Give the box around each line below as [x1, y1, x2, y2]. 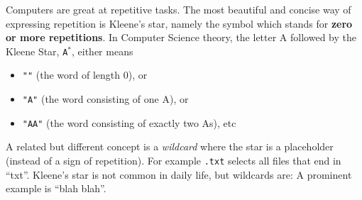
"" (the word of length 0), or [22, 67, 148, 82]
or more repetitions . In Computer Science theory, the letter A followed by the [6, 30, 356, 45]
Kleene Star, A [6, 43, 68, 58]
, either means [72, 43, 133, 58]
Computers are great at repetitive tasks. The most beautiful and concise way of [6, 2, 351, 16]
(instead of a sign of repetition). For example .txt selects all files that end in [6, 153, 341, 167]
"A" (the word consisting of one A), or [22, 91, 189, 106]
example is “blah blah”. [6, 181, 106, 196]
